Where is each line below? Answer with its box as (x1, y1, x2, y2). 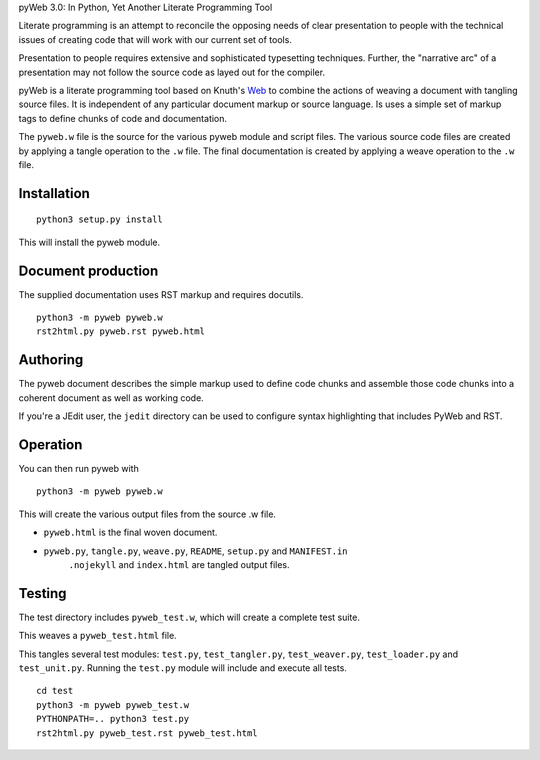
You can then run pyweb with (18, 462, 139, 474)
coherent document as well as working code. (18, 391, 204, 404)
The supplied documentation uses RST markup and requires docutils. (18, 288, 304, 300)
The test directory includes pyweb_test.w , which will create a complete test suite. (18, 611, 360, 623)
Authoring (18, 351, 84, 369)
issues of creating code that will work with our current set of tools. (18, 33, 292, 45)
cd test (36, 685, 74, 697)
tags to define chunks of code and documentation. (18, 112, 228, 124)
